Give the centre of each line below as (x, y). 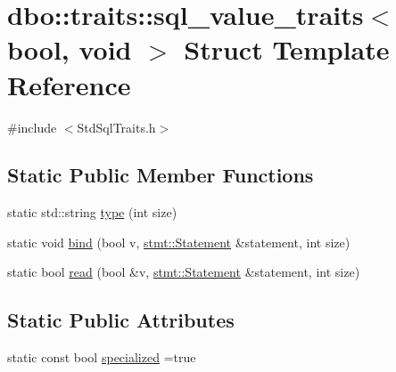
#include (32, 127)
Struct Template (287, 49)
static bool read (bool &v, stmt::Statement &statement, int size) (184, 272)
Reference (69, 84)
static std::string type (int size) (92, 212)
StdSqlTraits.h (116, 127)
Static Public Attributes (121, 320)
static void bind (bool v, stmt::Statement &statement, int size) (179, 242)
